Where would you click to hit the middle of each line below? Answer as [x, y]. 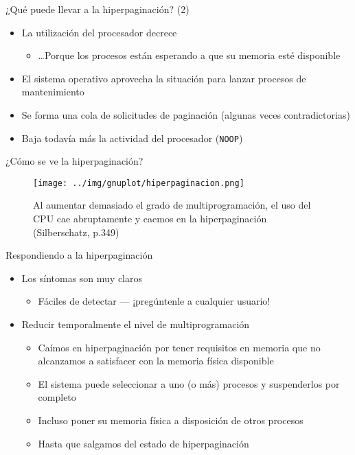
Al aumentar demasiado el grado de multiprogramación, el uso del [172, 205]
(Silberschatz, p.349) [76, 232]
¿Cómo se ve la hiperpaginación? [75, 161]
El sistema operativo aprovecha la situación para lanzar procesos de [164, 78]
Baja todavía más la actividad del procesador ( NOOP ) [132, 138]
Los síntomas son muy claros [82, 278]
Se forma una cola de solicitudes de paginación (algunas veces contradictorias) [186, 114]
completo [57, 397]
